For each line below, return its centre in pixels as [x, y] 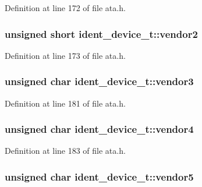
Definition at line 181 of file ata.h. [65, 103]
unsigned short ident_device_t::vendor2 [101, 33]
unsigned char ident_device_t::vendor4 [99, 129]
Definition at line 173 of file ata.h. [65, 55]
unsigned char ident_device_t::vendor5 [99, 176]
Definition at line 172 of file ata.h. [65, 8]
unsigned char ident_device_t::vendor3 [99, 81]
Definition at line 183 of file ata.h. [65, 151]
